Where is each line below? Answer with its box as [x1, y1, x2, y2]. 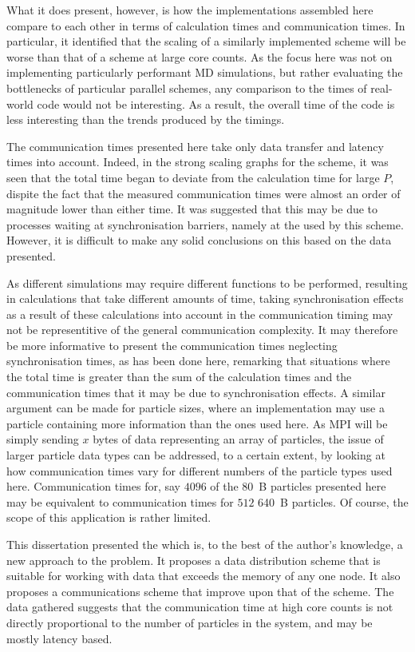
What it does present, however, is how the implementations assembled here [6, 2, 373, 18]
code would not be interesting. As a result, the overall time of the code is [37, 95, 395, 112]
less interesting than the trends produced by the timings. [6, 111, 285, 128]
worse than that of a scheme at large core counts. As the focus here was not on [6, 48, 393, 65]
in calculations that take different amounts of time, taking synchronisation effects [6, 290, 404, 307]
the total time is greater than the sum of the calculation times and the [6, 368, 352, 385]
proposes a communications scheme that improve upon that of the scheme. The [6, 582, 394, 599]
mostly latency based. [6, 630, 113, 646]
